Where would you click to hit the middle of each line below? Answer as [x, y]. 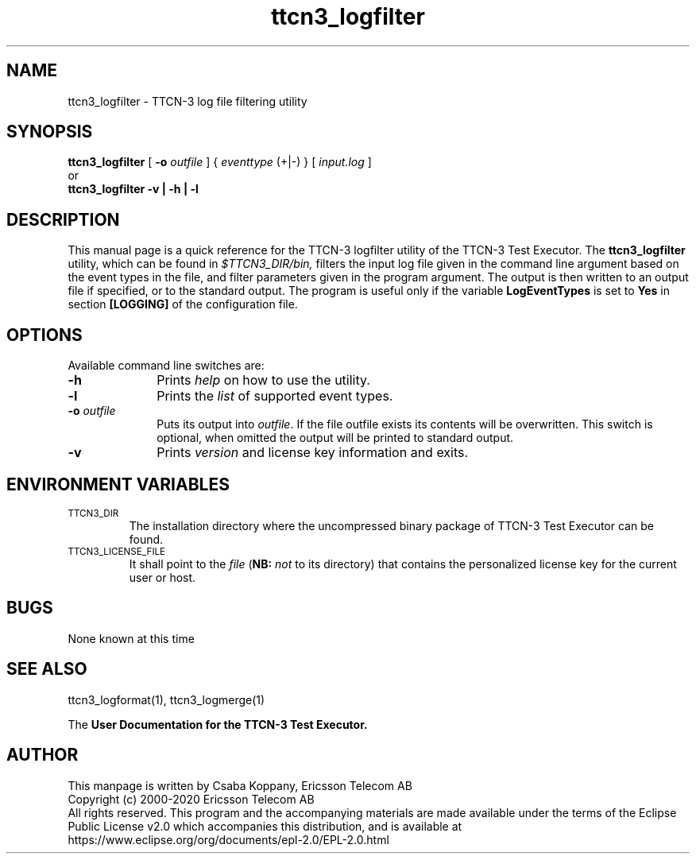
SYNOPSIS [50, 132]
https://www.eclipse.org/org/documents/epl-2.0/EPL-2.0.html [228, 839]
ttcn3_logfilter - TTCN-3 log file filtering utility [188, 101]
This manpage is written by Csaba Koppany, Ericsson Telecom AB [240, 785]
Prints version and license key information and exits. [313, 453]
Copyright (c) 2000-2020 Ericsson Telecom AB [191, 799]
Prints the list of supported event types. [275, 396]
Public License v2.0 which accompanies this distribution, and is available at [265, 826]
